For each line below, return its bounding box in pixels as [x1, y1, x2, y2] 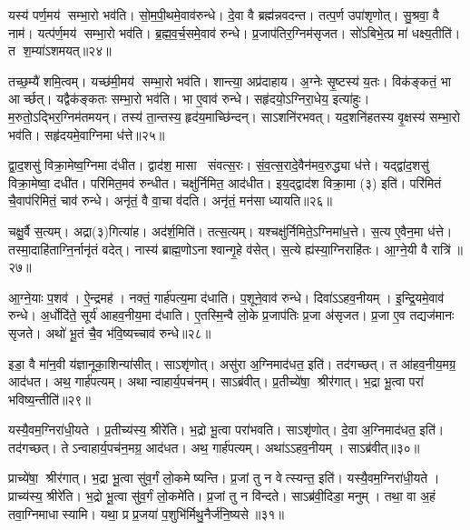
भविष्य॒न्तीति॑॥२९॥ [8, 389, 91, 408]
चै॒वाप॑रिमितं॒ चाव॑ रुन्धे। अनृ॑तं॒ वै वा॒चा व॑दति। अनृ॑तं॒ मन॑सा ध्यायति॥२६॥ [8, 191, 333, 210]
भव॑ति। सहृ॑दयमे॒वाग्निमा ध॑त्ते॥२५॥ [8, 125, 165, 144]
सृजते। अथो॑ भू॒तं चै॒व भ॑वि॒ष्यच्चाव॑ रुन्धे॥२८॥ [8, 323, 211, 342]
